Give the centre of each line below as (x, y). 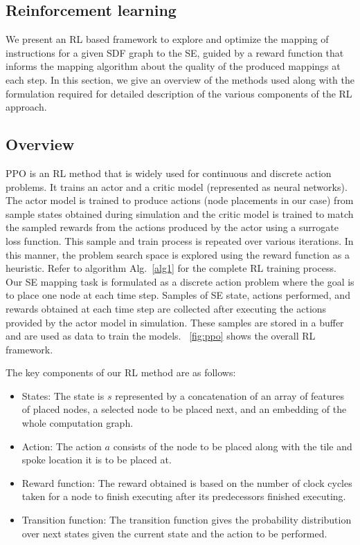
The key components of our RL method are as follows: (121, 372)
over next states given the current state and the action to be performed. (174, 533)
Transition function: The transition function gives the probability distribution (187, 520)
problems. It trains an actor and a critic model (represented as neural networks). (177, 186)
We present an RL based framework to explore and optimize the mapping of (167, 39)
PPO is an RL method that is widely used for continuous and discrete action (169, 173)
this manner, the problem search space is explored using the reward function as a (178, 254)
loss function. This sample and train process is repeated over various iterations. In (180, 240)
